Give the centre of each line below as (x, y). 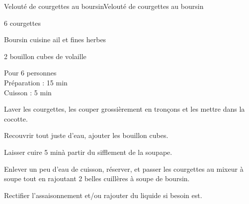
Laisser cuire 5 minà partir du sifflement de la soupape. (88, 152)
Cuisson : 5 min (28, 92)
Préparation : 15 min (36, 82)
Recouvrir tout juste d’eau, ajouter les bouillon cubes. (86, 135)
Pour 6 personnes (30, 73)
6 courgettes (22, 23)
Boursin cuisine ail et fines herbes (55, 39)
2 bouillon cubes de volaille (45, 56)
